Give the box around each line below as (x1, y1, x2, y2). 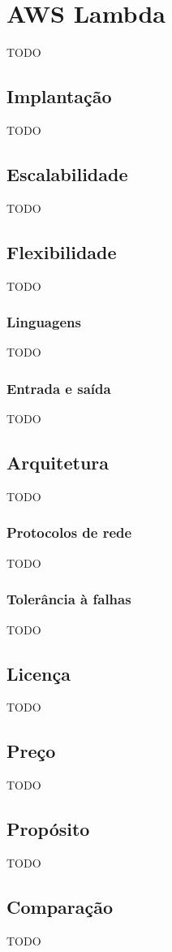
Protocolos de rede (6, 522, 132, 543)
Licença (6, 660, 71, 686)
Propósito (6, 816, 90, 842)
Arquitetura (6, 450, 110, 475)
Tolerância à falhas (6, 589, 131, 609)
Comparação (6, 894, 114, 919)
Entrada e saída (6, 378, 111, 398)
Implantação (6, 84, 112, 109)
